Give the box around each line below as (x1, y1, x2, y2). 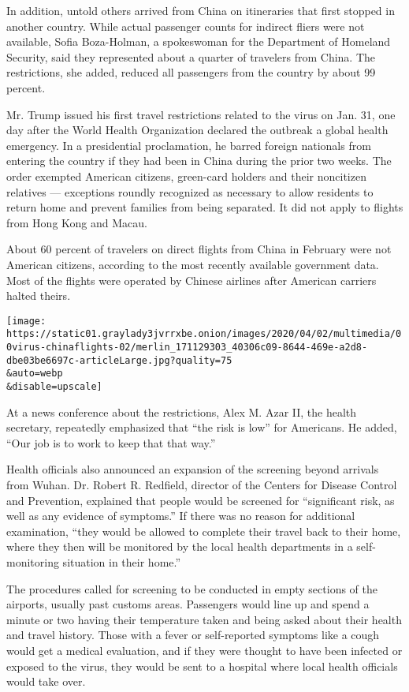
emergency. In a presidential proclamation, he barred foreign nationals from (6, 137, 371, 153)
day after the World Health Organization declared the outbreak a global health (6, 122, 389, 138)
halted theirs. (6, 287, 71, 304)
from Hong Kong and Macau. (6, 214, 147, 230)
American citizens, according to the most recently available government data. (6, 256, 379, 272)
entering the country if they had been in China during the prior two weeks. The (6, 152, 392, 169)
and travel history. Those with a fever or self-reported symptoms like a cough (6, 627, 380, 643)
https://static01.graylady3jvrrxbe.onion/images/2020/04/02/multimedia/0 (6, 328, 402, 340)
